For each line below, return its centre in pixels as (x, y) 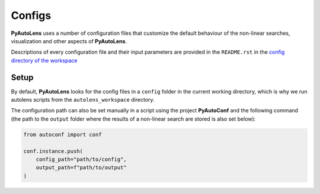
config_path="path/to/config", (81, 159)
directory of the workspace (44, 60)
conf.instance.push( (53, 151)
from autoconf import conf (63, 134)
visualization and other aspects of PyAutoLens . (69, 41)
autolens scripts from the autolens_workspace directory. (83, 100)
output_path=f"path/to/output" (81, 168)
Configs (31, 15)
